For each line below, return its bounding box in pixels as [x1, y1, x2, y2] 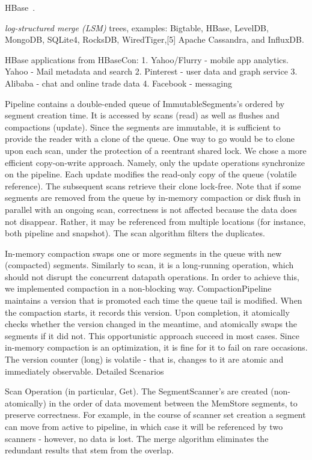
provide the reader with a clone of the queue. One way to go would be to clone [5, 132, 295, 145]
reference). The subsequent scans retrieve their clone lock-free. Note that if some [5, 179, 301, 192]
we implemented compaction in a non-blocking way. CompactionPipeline [5, 282, 272, 295]
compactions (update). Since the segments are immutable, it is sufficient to [5, 120, 281, 133]
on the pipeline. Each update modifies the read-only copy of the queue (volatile [5, 168, 297, 180]
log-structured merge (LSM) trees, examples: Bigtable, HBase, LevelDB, [5, 21, 269, 34]
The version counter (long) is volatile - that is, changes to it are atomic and [5, 353, 284, 366]
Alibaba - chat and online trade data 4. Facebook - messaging [5, 76, 232, 89]
